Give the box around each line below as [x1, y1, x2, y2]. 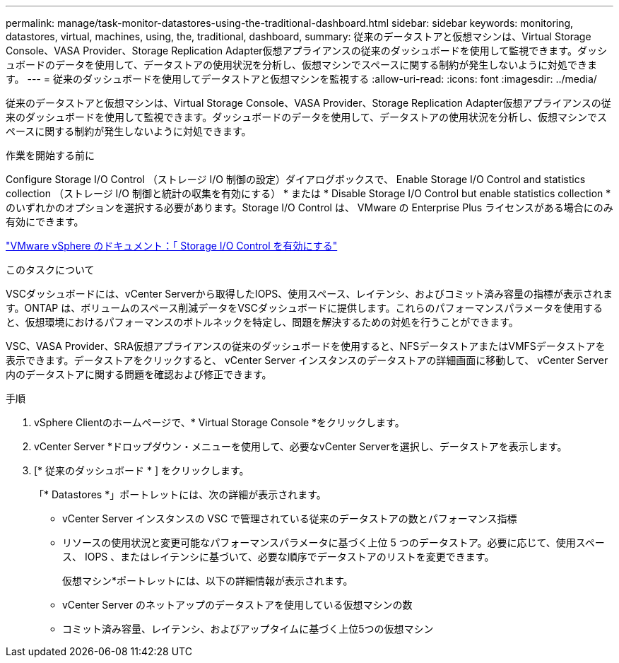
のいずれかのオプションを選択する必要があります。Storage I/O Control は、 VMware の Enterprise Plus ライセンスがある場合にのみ [6, 201, 613, 213]
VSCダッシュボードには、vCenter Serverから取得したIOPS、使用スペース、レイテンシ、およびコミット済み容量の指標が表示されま [6, 288, 613, 300]
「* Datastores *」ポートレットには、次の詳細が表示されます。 [34, 488, 326, 500]
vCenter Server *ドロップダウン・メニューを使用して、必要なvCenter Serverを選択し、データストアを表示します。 [34, 440, 567, 452]
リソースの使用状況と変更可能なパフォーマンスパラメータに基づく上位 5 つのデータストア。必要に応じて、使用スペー [62, 536, 605, 548]
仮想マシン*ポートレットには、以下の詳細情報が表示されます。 [62, 575, 353, 587]
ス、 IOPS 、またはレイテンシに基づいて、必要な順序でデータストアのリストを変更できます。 [62, 551, 495, 563]
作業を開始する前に [6, 149, 95, 161]
